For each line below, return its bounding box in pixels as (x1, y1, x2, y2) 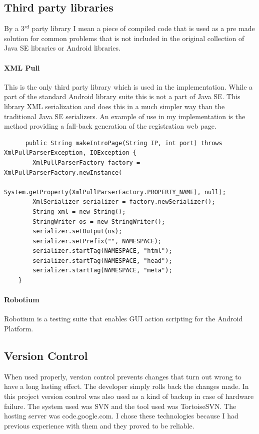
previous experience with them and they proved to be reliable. (4, 420, 194, 430)
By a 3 (4, 23, 24, 34)
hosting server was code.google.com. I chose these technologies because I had (4, 410, 238, 421)
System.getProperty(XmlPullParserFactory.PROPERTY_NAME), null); (4, 188, 226, 196)
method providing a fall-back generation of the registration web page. (4, 121, 216, 131)
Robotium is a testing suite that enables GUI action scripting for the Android (4, 313, 243, 324)
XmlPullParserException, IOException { (4, 149, 136, 157)
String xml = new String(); (32, 208, 126, 215)
